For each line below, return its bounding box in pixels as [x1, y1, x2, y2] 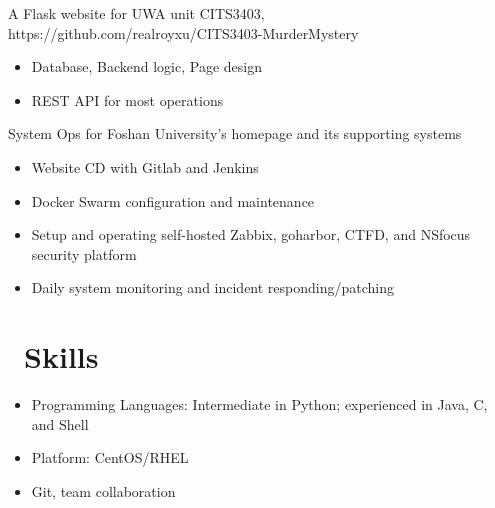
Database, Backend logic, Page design [31, 56, 262, 77]
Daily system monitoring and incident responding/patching [31, 277, 395, 298]
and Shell [31, 413, 89, 434]
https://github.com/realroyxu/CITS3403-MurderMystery [8, 22, 359, 43]
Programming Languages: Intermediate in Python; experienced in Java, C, [31, 394, 488, 415]
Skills [24, 336, 99, 377]
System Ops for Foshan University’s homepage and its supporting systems [8, 123, 462, 144]
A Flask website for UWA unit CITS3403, [8, 3, 265, 23]
